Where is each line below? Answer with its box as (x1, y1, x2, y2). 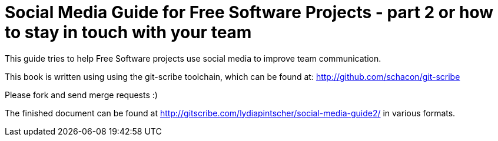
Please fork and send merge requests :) (5, 89, 158, 100)
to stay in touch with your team (5, 22, 252, 42)
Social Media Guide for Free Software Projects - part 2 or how (5, 2, 494, 22)
